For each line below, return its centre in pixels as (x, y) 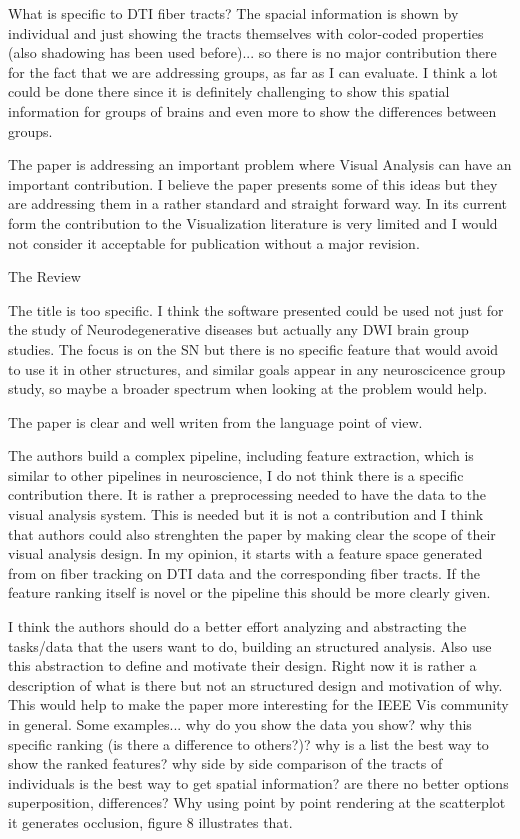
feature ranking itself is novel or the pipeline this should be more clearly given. (249, 592)
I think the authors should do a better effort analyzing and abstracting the (237, 626)
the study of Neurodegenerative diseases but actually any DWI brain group (238, 329)
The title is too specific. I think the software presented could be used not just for (256, 309)
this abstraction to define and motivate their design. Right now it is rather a (242, 665)
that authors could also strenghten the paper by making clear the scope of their (252, 533)
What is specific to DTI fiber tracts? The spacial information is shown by (233, 13)
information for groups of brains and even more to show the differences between (252, 110)
